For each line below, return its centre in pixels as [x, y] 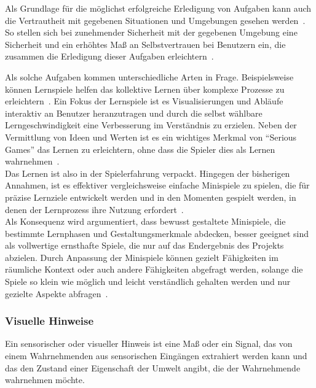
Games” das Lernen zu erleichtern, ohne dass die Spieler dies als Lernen [140, 149]
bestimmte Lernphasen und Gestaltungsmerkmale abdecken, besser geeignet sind [157, 233]
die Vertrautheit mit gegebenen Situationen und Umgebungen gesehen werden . [155, 20]
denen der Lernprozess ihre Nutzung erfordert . [94, 209]
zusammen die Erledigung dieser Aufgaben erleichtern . [109, 56]
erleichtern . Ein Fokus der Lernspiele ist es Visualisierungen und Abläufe [144, 101]
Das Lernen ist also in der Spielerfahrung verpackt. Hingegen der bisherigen [148, 173]
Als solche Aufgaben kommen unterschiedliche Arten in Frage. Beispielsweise [149, 76]
